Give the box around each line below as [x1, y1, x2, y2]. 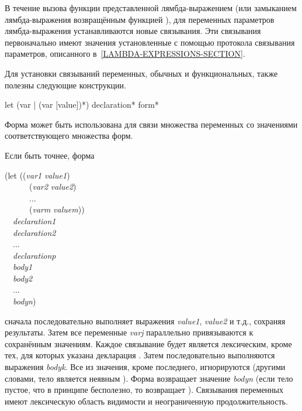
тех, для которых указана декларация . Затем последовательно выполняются [5, 349, 275, 361]
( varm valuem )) [29, 203, 85, 215]
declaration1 [13, 214, 56, 227]
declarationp [13, 249, 56, 261]
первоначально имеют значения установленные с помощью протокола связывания [5, 36, 295, 48]
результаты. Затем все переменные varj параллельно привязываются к [5, 326, 254, 338]
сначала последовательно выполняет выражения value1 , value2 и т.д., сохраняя [5, 314, 286, 327]
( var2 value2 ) [29, 180, 77, 193]
